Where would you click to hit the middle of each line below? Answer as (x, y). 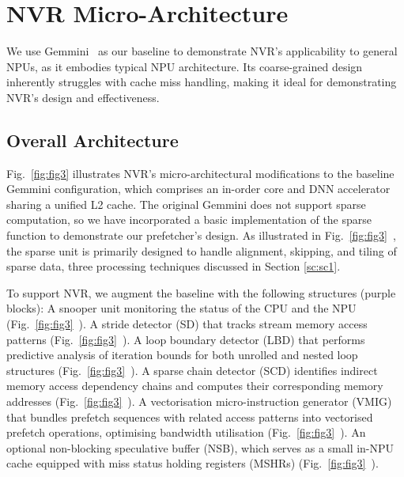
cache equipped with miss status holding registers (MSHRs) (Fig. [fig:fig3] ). (193, 463)
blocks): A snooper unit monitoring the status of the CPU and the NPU (181, 308)
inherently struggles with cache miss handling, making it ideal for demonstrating (202, 82)
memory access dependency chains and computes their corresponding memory (195, 386)
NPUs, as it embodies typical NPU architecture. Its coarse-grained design (185, 66)
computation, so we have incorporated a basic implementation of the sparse (189, 220)
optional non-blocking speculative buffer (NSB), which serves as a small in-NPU (200, 447)
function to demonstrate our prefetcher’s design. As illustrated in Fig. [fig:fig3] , (201, 235)
